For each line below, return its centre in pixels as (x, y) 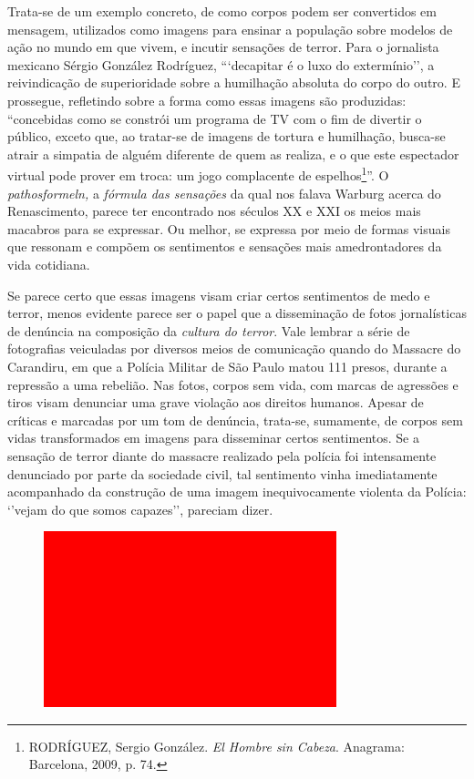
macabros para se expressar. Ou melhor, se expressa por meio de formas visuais (229, 228)
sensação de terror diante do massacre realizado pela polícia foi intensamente (222, 455)
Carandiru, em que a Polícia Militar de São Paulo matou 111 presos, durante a (227, 366)
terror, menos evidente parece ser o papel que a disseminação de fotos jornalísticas (237, 313)
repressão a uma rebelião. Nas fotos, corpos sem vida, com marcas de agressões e (233, 384)
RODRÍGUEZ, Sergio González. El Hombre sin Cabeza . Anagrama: (216, 746)
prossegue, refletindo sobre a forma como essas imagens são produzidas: (207, 100)
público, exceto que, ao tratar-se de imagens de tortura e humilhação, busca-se (227, 136)
